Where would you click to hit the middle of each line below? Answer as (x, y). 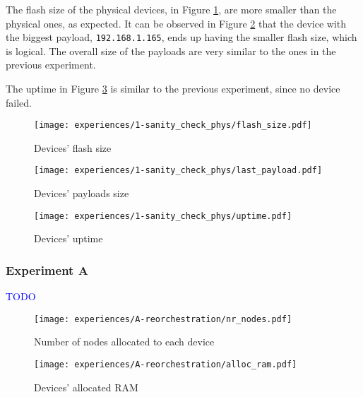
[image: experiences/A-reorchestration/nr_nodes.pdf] (163, 319)
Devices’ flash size (73, 147)
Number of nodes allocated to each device (124, 342)
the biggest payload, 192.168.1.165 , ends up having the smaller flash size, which (181, 37)
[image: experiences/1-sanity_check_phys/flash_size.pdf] (173, 125)
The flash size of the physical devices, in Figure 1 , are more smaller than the (171, 9)
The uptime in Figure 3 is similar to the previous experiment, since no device (173, 89)
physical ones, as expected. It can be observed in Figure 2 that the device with (176, 23)
